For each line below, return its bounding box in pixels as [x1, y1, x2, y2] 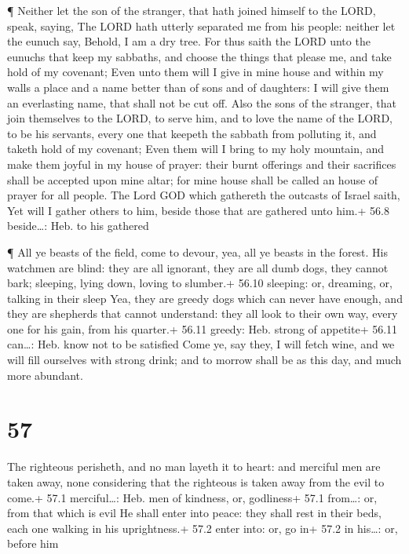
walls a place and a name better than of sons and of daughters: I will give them [7, 78, 389, 95]
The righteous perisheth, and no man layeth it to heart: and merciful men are [7, 458, 381, 475]
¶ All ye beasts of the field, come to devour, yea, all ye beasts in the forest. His [7, 243, 389, 260]
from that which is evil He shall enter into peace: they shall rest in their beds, [7, 505, 382, 521]
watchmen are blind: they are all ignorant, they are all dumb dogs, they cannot [7, 259, 389, 275]
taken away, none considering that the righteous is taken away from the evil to [7, 473, 385, 490]
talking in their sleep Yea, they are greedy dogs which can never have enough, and [7, 290, 403, 306]
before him [7, 535, 59, 552]
